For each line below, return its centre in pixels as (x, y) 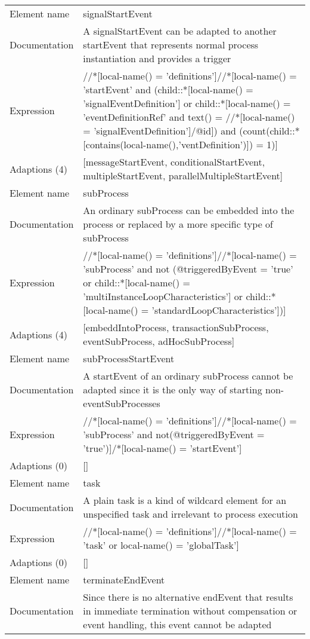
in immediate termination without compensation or (190, 611)
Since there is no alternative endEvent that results (188, 597)
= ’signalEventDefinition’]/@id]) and (159, 131)
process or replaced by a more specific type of (178, 224)
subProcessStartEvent (129, 358)
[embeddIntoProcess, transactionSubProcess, (176, 327)
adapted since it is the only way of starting (173, 389)
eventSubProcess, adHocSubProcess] (159, 341)
